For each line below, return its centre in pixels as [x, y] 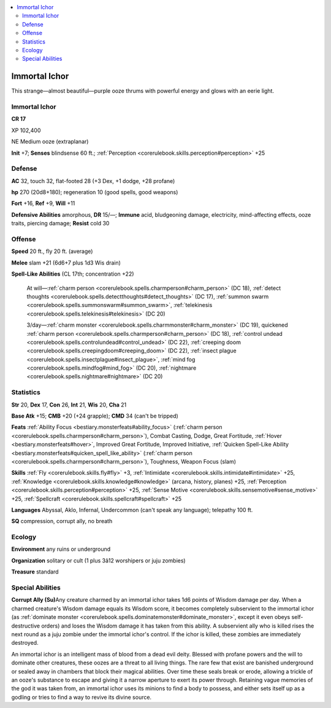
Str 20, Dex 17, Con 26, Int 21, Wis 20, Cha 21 [69, 405]
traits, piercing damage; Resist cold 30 [60, 224]
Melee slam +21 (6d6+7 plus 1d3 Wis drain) [66, 263]
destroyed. [25, 643]
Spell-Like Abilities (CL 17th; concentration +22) [73, 274]
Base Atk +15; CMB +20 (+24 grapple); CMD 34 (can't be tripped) [95, 416]
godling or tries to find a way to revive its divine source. [82, 697]
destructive [25, 626]
